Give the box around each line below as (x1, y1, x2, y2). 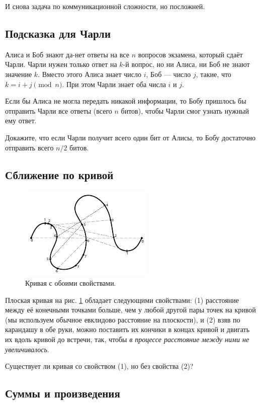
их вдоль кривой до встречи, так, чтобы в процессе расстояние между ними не (5, 334, 249, 344)
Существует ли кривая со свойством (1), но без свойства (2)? (5, 361, 194, 371)
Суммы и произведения (5, 385, 120, 401)
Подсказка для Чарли (5, 25, 111, 41)
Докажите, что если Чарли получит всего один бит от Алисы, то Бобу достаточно (5, 132, 255, 142)
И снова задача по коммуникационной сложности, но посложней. (5, 1, 205, 11)
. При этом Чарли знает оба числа (62, 78, 166, 89)
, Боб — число (146, 68, 191, 79)
